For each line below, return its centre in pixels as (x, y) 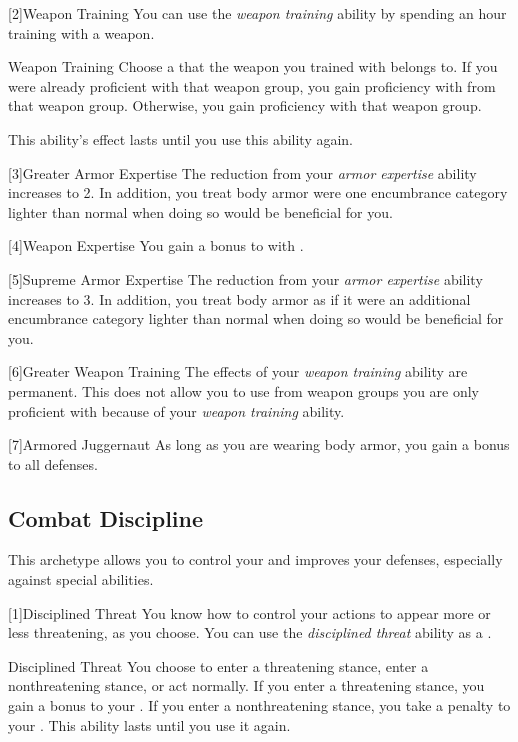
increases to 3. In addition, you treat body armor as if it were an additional (239, 298)
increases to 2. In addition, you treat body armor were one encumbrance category (258, 192)
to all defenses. (53, 463)
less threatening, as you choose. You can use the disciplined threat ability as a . (250, 632)
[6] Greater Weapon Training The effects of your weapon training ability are (238, 371)
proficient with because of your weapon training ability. (176, 410)
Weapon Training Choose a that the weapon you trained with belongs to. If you (253, 66)
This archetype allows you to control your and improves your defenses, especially (255, 559)
